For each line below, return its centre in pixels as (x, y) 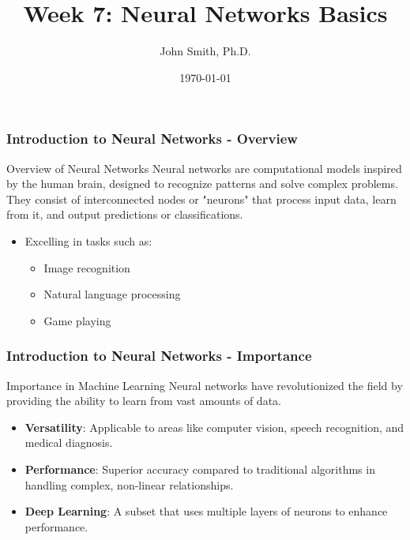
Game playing (77, 320)
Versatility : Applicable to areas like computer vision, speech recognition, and (214, 427)
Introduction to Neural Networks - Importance (159, 356)
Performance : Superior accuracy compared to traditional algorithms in (200, 469)
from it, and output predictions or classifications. (125, 214)
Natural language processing (112, 294)
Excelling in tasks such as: (88, 240)
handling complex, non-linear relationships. (129, 484)
